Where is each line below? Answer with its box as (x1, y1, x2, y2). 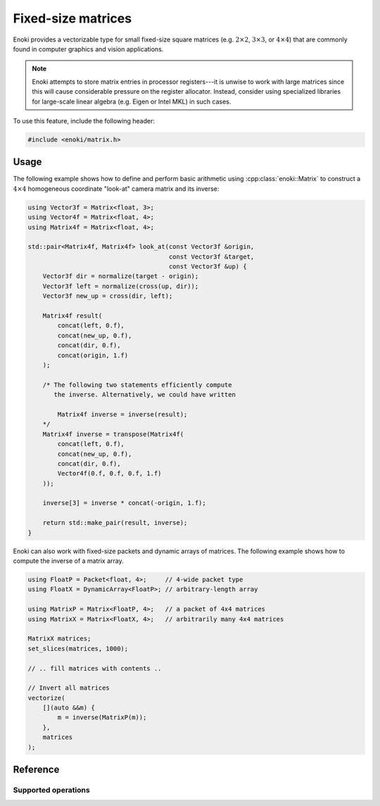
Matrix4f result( (42, 312, 103, 320)
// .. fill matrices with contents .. (27, 664, 162, 672)
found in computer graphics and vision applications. (13, 44, 164, 53)
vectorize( (27, 694, 65, 702)
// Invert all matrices (27, 684, 110, 692)
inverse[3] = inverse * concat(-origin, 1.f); (42, 499, 207, 507)
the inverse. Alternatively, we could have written (53, 391, 236, 399)
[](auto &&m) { (42, 704, 95, 712)
